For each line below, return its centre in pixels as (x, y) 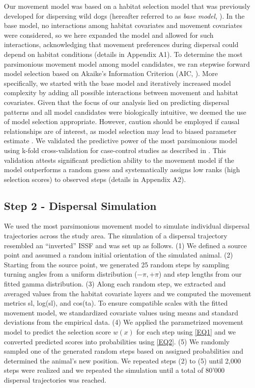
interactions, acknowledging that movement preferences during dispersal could (121, 44)
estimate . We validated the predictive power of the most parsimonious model (121, 141)
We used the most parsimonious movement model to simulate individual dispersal (127, 226)
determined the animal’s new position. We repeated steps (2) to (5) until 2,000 (123, 360)
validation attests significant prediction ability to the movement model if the (119, 160)
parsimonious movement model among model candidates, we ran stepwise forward (127, 64)
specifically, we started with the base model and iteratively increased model (118, 83)
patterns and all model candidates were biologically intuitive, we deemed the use (125, 112)
